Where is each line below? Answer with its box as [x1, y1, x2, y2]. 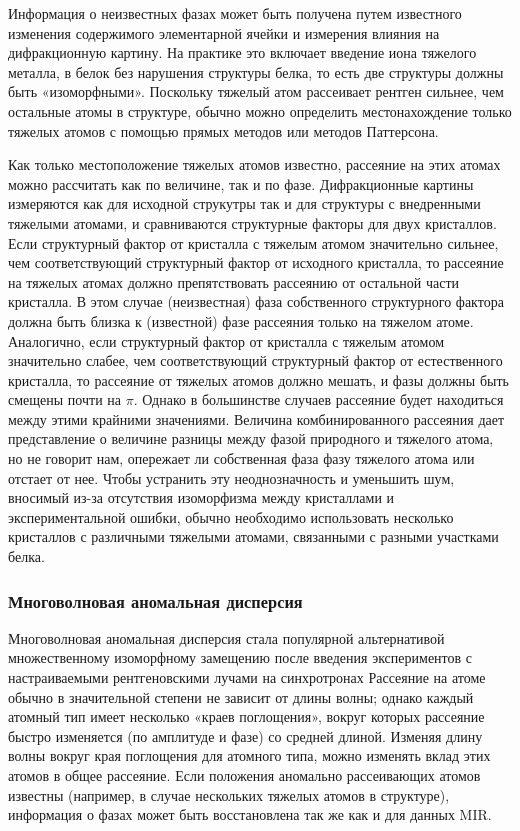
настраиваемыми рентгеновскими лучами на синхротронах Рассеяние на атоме [8, 667, 486, 688]
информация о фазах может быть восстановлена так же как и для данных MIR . [8, 804, 492, 825]
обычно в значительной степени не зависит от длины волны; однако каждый [8, 686, 474, 707]
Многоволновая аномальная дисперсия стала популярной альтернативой [8, 627, 445, 648]
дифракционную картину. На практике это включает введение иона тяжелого [8, 42, 477, 63]
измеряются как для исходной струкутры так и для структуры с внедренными [8, 193, 481, 214]
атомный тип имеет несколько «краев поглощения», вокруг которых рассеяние [8, 706, 485, 727]
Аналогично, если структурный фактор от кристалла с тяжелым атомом [8, 330, 444, 351]
